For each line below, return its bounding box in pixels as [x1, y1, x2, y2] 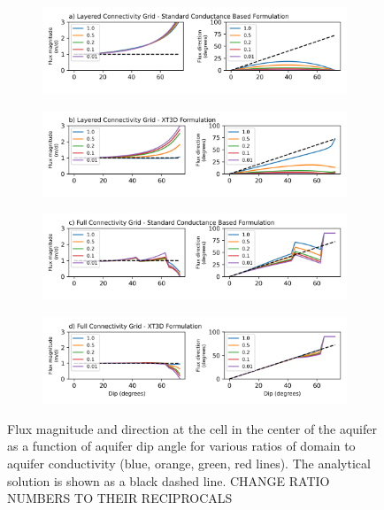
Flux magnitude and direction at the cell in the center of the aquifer [7, 419, 377, 437]
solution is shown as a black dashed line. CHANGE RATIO [7, 471, 330, 490]
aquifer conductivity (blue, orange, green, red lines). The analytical [7, 453, 371, 472]
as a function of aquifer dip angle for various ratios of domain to [7, 437, 356, 455]
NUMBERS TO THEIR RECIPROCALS [7, 489, 233, 507]
